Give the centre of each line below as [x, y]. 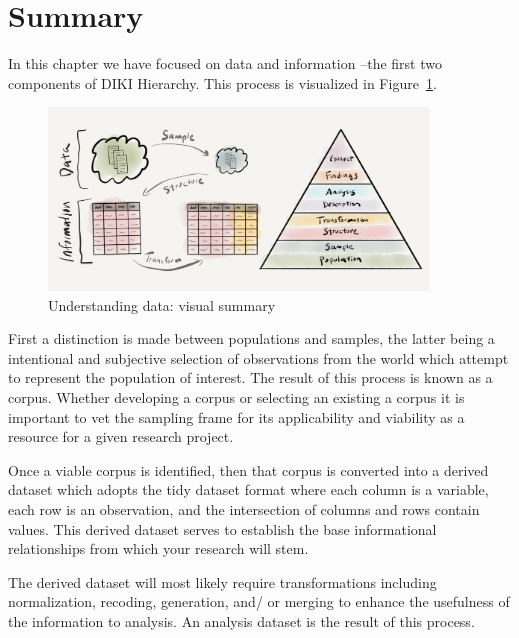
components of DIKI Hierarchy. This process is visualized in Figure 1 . [222, 82]
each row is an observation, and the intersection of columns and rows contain [244, 508]
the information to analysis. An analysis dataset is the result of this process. [241, 620]
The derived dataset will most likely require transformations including [222, 581]
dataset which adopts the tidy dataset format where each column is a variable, [248, 489]
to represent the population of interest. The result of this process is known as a [250, 377]
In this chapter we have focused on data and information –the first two [225, 63]
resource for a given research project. [121, 436]
